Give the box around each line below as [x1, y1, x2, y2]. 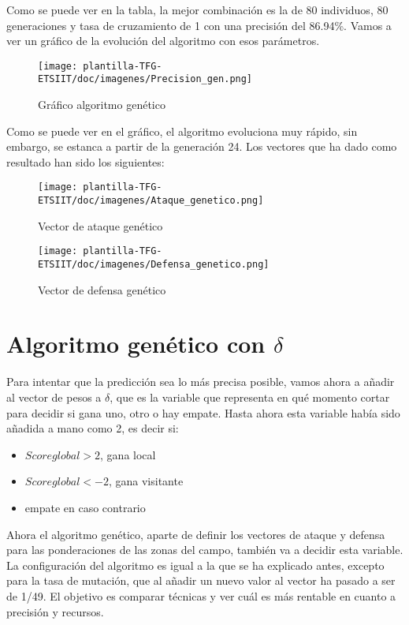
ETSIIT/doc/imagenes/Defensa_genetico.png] [38, 259, 270, 271]
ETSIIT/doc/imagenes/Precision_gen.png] [38, 73, 253, 85]
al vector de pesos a [6, 389, 102, 405]
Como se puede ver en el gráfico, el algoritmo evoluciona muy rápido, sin [6, 122, 358, 139]
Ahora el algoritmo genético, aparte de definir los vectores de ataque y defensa [6, 526, 385, 542]
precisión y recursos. [6, 603, 104, 619]
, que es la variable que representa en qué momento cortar [110, 389, 390, 405]
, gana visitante [108, 473, 184, 489]
